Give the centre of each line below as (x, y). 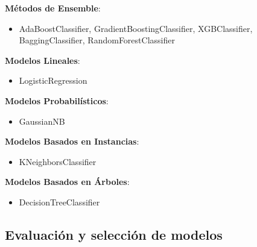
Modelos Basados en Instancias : (72, 141)
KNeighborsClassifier (58, 161)
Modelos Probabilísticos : (57, 100)
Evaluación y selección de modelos (114, 234)
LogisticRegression (53, 80)
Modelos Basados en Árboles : (67, 182)
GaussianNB (42, 121)
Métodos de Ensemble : (53, 8)
